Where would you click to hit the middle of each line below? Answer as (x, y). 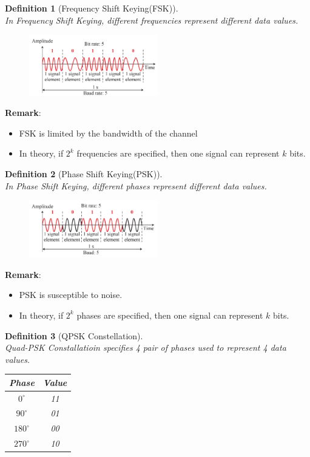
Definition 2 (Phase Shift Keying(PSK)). (84, 173)
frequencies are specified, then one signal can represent (178, 153)
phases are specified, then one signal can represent (170, 315)
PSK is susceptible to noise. (71, 295)
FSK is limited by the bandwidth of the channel (108, 133)
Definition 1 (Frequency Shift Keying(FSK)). (92, 8)
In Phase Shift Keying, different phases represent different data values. (136, 185)
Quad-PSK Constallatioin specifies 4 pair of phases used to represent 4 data (146, 347)
